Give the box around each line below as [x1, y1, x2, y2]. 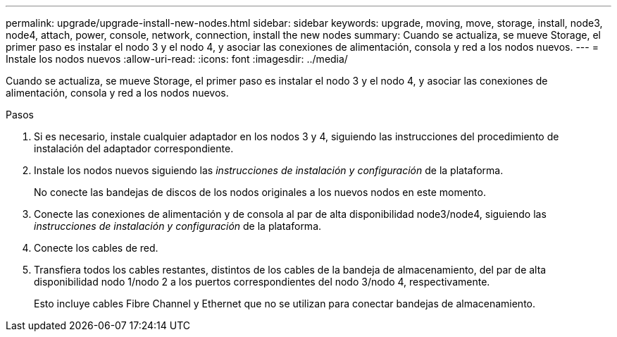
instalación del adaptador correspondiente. [34, 142, 234, 154]
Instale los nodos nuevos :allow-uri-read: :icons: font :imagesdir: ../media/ [6, 53, 348, 65]
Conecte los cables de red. [34, 242, 158, 254]
